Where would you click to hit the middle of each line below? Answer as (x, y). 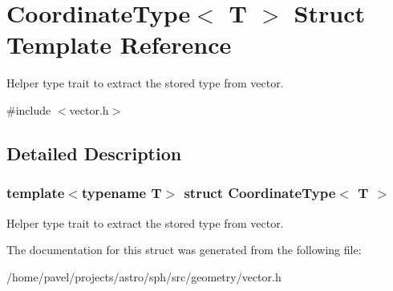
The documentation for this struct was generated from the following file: (184, 250)
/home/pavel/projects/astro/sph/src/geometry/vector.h (144, 276)
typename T (122, 193)
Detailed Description (94, 153)
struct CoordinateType (260, 193)
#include (29, 109)
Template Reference (119, 44)
